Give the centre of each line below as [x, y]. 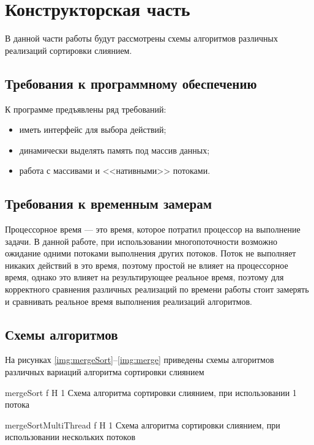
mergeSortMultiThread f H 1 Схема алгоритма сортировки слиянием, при [143, 424]
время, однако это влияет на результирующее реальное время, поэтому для [144, 277]
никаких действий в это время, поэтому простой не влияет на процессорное [147, 265]
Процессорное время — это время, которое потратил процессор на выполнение [153, 229]
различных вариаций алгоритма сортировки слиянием [105, 372]
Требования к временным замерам [108, 204]
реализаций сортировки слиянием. [69, 50]
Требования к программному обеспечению [131, 83]
